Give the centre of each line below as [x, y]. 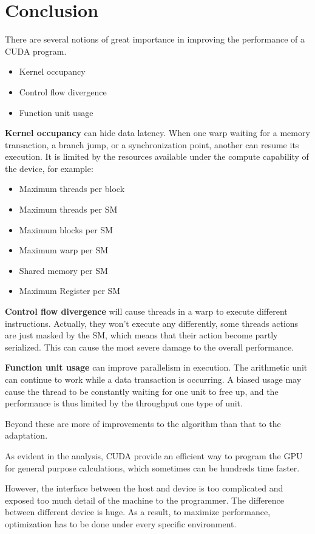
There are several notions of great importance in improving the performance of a [155, 39]
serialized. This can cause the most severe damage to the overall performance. [150, 347]
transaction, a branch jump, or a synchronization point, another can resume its [152, 144]
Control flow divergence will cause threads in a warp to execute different [146, 311]
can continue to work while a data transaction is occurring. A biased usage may [153, 379]
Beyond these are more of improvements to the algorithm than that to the [143, 423]
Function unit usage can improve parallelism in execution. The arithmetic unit [156, 367]
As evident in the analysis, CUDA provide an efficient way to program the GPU [154, 455]
